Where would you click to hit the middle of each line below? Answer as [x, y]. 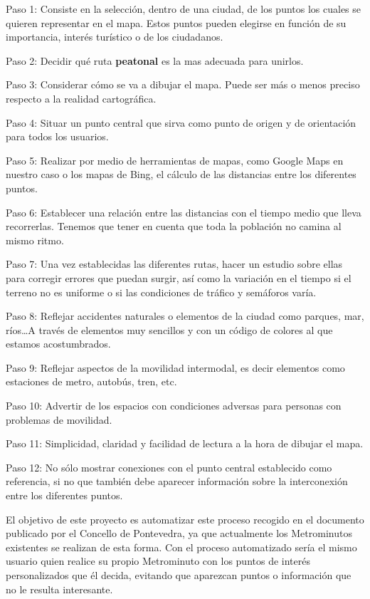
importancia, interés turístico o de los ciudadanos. [115, 37]
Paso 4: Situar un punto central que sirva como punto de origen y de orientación [181, 122]
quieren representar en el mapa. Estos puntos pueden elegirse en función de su [176, 22]
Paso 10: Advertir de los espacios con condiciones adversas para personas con [174, 406]
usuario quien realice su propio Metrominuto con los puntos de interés [158, 561]
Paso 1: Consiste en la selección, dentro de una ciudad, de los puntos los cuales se [184, 9]
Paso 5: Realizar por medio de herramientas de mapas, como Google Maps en [175, 160]
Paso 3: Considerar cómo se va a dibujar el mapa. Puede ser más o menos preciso [183, 84]
